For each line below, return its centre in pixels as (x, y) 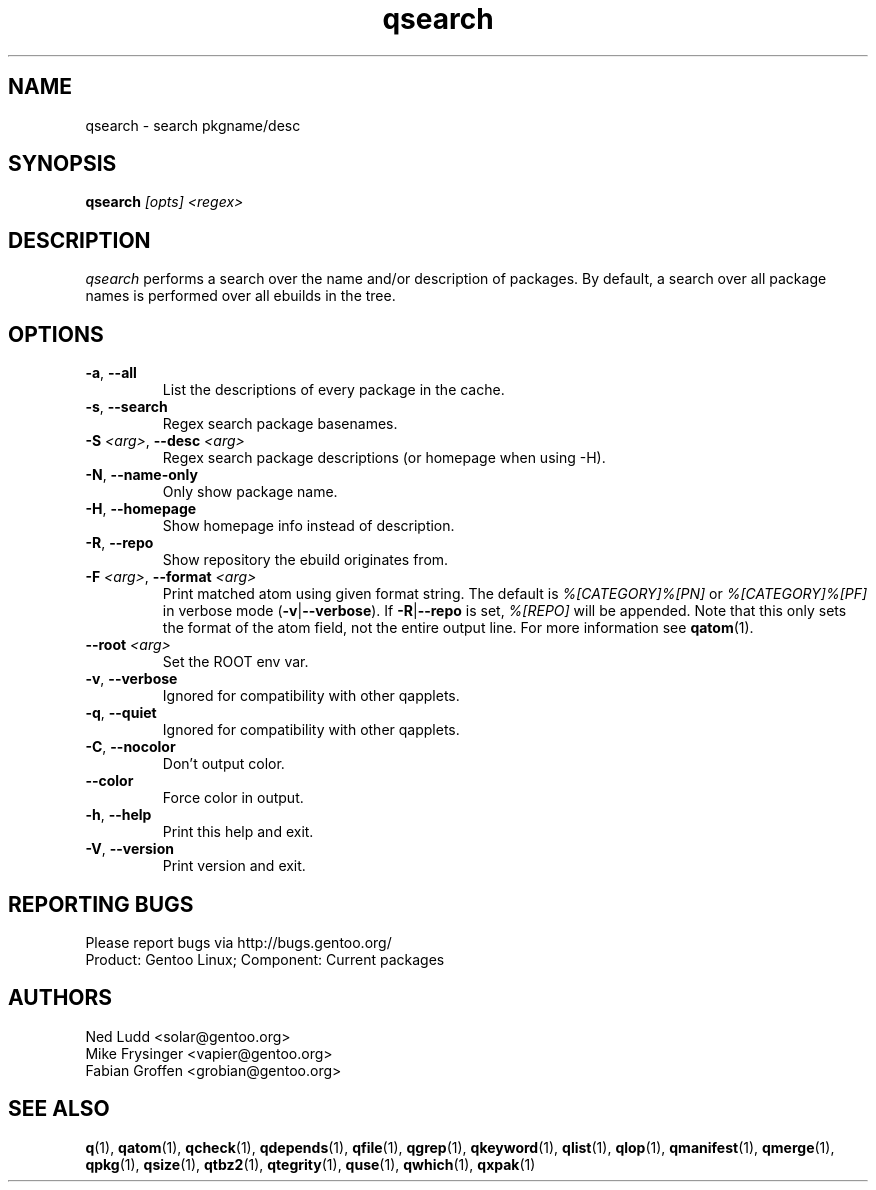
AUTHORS (60, 998)
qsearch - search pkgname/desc (193, 125)
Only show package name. (250, 492)
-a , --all (111, 373)
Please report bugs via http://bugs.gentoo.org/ (238, 942)
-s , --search (126, 407)
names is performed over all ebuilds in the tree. (240, 296)
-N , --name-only (141, 475)
